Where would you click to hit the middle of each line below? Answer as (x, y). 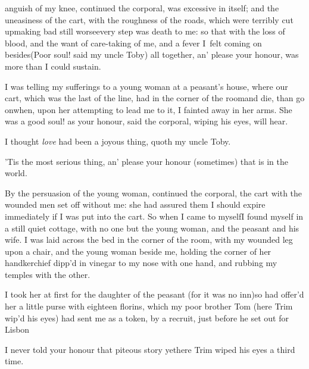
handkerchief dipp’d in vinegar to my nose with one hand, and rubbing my (141, 263)
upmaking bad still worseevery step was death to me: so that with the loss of (145, 31)
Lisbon (17, 329)
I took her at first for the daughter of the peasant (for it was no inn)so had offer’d (154, 294)
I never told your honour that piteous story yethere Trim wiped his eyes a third (150, 349)
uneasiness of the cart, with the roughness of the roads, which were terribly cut (149, 19)
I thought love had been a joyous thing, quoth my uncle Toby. (118, 141)
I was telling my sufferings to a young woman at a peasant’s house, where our (146, 86)
